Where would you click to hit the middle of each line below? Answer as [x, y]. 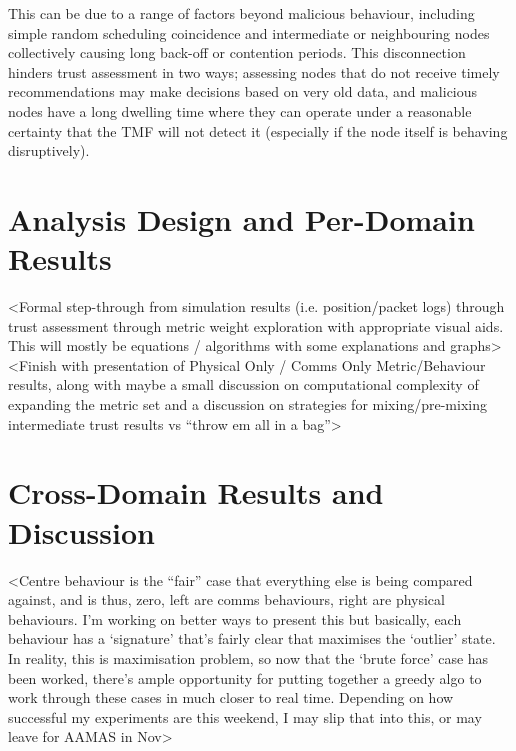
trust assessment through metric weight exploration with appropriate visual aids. [256, 325]
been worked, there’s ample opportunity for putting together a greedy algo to [245, 677]
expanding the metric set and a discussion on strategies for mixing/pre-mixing [247, 404]
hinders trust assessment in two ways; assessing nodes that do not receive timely [254, 71]
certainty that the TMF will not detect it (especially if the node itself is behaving [258, 130]
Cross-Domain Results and [196, 492]
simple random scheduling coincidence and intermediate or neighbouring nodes [249, 32]
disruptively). [49, 150]
